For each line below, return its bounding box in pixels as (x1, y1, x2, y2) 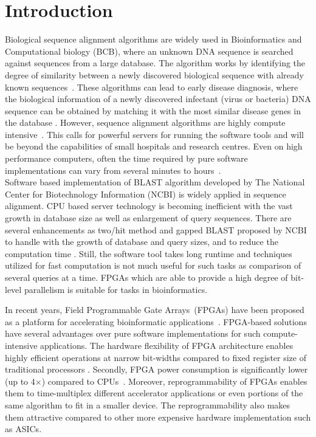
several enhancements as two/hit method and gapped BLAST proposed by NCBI (5, 223, 307, 236)
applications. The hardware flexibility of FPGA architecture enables (40, 339, 294, 351)
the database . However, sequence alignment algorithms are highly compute (5, 116, 286, 129)
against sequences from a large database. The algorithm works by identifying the (5, 57, 306, 69)
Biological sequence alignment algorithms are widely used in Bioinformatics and (5, 33, 302, 46)
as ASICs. (5, 422, 42, 435)
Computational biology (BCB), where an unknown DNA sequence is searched (5, 44, 294, 57)
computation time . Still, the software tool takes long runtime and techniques (5, 247, 292, 260)
